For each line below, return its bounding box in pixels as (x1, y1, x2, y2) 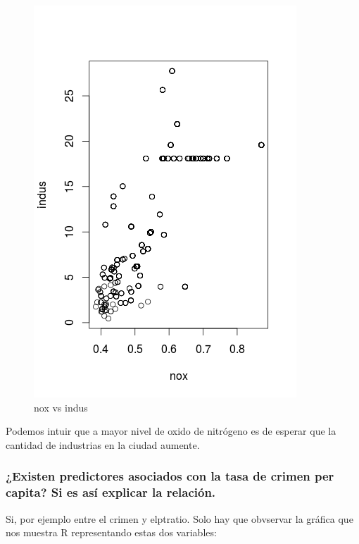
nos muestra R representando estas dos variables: (6, 525, 217, 540)
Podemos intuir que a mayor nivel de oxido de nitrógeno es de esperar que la (6, 424, 336, 438)
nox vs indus (34, 400, 88, 414)
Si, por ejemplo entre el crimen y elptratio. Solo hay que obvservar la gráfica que (6, 511, 353, 526)
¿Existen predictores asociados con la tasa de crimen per (6, 467, 334, 485)
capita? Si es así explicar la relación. (6, 483, 216, 501)
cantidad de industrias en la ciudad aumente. (6, 437, 200, 452)
